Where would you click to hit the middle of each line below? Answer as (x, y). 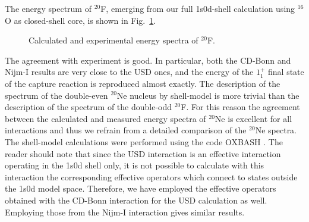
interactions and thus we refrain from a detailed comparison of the (126, 130)
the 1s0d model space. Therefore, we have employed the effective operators (141, 188)
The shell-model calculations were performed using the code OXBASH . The (144, 141)
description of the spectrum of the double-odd (89, 107)
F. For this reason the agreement (240, 107)
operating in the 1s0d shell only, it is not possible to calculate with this (135, 165)
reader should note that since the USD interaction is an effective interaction (143, 153)
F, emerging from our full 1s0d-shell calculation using (198, 8)
